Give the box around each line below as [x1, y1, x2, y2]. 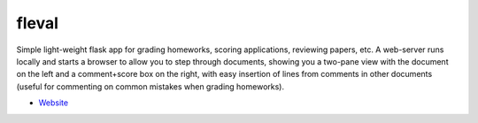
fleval [16, 13, 59, 33]
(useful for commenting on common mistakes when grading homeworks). [16, 81, 285, 92]
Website [38, 97, 69, 108]
